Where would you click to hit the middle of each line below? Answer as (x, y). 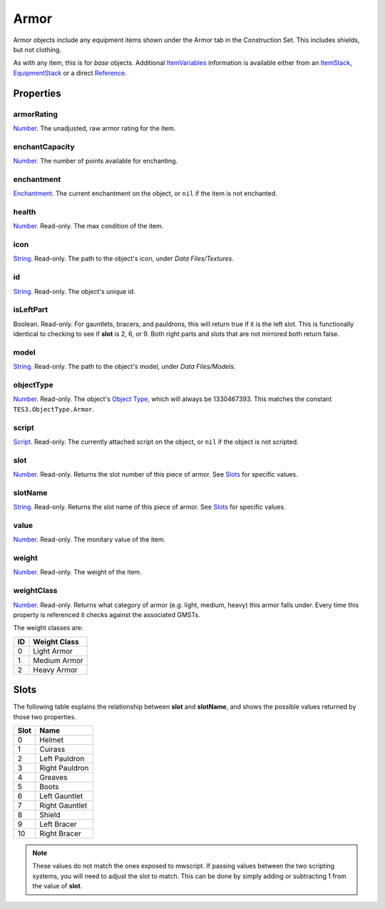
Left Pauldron (62, 758)
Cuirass (52, 749)
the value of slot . (57, 886)
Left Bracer (58, 824)
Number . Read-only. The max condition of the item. (88, 226)
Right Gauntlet (63, 806)
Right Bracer (60, 833)
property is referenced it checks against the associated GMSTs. (107, 615)
